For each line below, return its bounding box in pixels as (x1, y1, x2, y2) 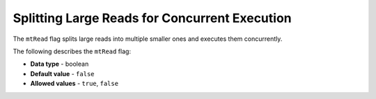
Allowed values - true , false (30, 80, 118, 88)
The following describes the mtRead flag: (13, 47, 132, 55)
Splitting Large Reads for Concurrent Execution (13, 10, 292, 26)
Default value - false (30, 69, 95, 78)
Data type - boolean (30, 60, 89, 69)
